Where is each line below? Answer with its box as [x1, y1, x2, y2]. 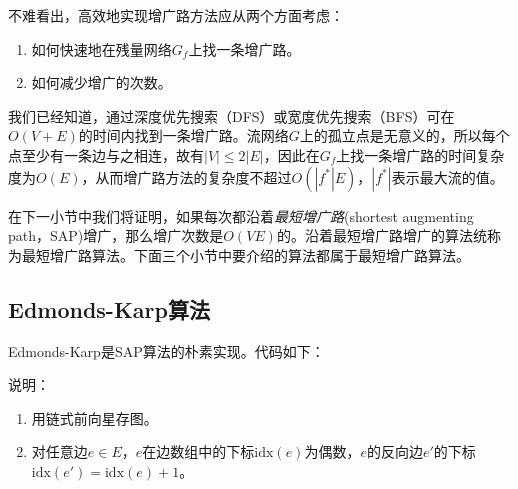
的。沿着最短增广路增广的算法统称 [276, 225, 501, 246]
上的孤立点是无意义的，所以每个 [299, 125, 510, 146]
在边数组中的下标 [142, 441, 255, 462]
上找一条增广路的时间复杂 [336, 144, 505, 165]
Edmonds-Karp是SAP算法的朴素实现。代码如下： [8, 340, 325, 361]
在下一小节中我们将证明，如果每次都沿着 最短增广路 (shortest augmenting [8, 205, 474, 226]
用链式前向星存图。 [31, 407, 158, 428]
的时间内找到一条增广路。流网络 [78, 125, 289, 146]
